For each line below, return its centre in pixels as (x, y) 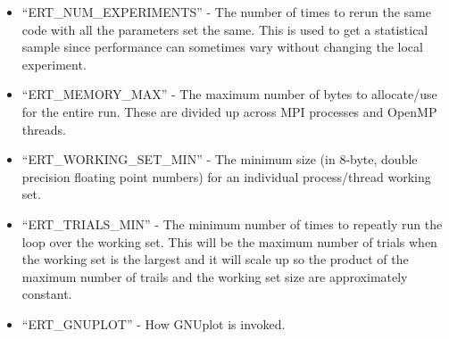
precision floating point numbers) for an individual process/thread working (226, 176)
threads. (44, 129)
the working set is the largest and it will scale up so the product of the (215, 259)
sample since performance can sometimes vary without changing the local (222, 47)
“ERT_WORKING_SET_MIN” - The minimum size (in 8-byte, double (220, 159)
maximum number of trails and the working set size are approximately (215, 276)
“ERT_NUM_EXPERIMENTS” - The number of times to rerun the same (226, 12)
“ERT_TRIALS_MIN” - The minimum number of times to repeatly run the (232, 223)
